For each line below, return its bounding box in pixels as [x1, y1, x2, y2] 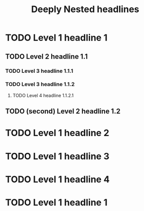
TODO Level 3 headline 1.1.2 [5, 81, 75, 88]
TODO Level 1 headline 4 [5, 174, 110, 185]
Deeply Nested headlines [31, 4, 139, 15]
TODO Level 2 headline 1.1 [5, 52, 88, 61]
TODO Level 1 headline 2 [5, 128, 110, 139]
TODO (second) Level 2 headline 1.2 [5, 107, 121, 116]
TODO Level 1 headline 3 [5, 150, 110, 162]
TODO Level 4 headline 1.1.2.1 [12, 92, 74, 98]
